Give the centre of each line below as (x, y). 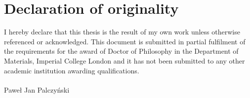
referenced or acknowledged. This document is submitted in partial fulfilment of (125, 41)
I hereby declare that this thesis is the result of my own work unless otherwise (122, 32)
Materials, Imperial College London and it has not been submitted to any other (125, 60)
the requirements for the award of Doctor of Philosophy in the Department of (121, 51)
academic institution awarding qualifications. (72, 70)
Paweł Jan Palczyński (37, 89)
